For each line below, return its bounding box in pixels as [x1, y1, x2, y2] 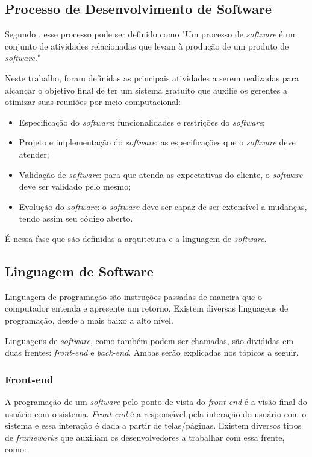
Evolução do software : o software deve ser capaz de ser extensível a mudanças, [19, 200, 307, 213]
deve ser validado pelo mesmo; [19, 180, 131, 193]
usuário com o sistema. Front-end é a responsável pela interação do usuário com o [5, 407, 307, 420]
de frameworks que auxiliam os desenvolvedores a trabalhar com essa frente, [5, 430, 285, 443]
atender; [19, 147, 49, 160]
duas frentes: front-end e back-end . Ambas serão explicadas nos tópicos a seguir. [5, 346, 299, 359]
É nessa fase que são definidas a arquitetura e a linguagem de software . [5, 232, 267, 244]
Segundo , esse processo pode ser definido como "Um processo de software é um [5, 28, 298, 40]
